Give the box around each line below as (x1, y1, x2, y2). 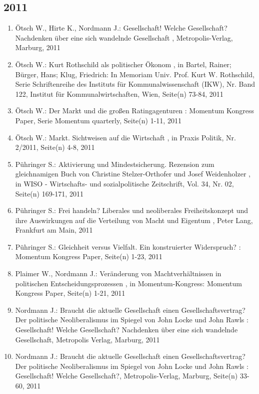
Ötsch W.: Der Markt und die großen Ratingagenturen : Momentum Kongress (15, 105, 254, 116)
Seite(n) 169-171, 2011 (15, 188, 83, 199)
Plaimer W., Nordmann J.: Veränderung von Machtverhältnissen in (15, 268, 221, 279)
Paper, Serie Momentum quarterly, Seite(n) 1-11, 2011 (15, 115, 181, 125)
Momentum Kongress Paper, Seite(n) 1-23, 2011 (15, 251, 162, 262)
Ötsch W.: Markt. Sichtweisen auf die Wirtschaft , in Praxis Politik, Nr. (15, 132, 236, 142)
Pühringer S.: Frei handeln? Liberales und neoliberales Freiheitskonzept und (15, 205, 248, 216)
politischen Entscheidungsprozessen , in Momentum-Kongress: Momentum (15, 278, 242, 288)
